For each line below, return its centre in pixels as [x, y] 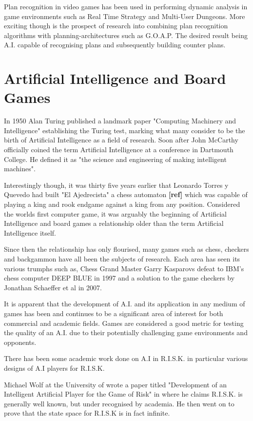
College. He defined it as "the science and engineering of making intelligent [115, 159]
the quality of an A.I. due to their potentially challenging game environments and [126, 332]
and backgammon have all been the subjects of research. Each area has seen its [122, 259]
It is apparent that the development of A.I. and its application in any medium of [125, 304]
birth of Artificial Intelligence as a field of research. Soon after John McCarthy [121, 140]
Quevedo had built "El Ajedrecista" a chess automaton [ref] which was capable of [126, 194]
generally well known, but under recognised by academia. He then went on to [119, 403]
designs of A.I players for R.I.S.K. [54, 368]
